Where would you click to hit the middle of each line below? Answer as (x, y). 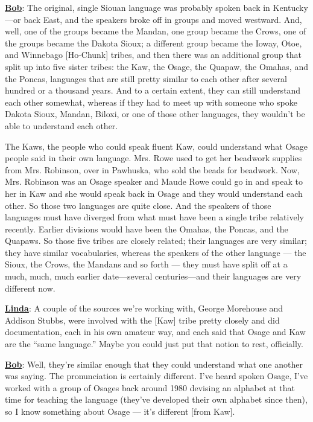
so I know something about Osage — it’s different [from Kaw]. (120, 411)
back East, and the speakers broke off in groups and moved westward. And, (163, 19)
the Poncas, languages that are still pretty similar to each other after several (146, 78)
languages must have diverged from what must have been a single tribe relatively (154, 217)
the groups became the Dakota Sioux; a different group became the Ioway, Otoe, (153, 43)
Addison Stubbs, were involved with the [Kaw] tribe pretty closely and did (142, 320)
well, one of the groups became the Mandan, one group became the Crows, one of (156, 31)
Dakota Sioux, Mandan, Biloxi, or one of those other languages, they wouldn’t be (155, 114)
